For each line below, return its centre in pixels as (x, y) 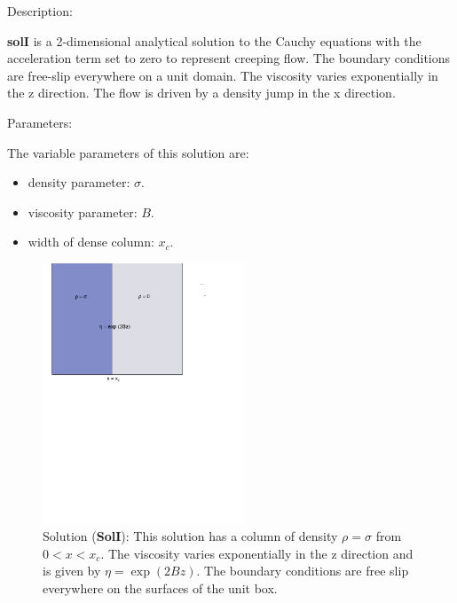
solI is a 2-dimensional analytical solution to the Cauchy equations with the (214, 40)
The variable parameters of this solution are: (128, 152)
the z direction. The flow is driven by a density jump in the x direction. (201, 93)
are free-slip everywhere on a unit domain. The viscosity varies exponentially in (223, 75)
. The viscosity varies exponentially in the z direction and (257, 553)
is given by (72, 571)
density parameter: (79, 182)
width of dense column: (91, 242)
